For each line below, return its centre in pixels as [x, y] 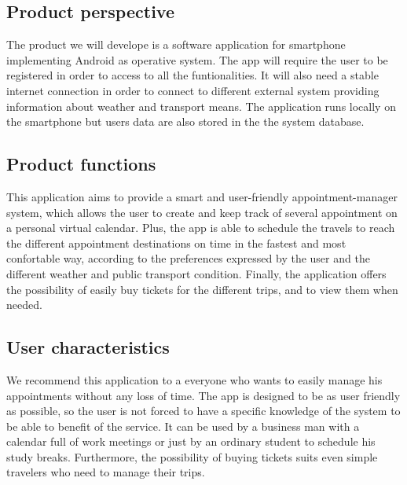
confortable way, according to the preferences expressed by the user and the [188, 258]
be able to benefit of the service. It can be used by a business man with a [183, 426]
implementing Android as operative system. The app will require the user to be [197, 59]
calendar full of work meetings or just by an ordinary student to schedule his [191, 441]
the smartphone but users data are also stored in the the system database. [185, 121]
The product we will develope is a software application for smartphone [176, 44]
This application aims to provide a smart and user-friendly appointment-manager [202, 196]
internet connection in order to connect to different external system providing [193, 90]
